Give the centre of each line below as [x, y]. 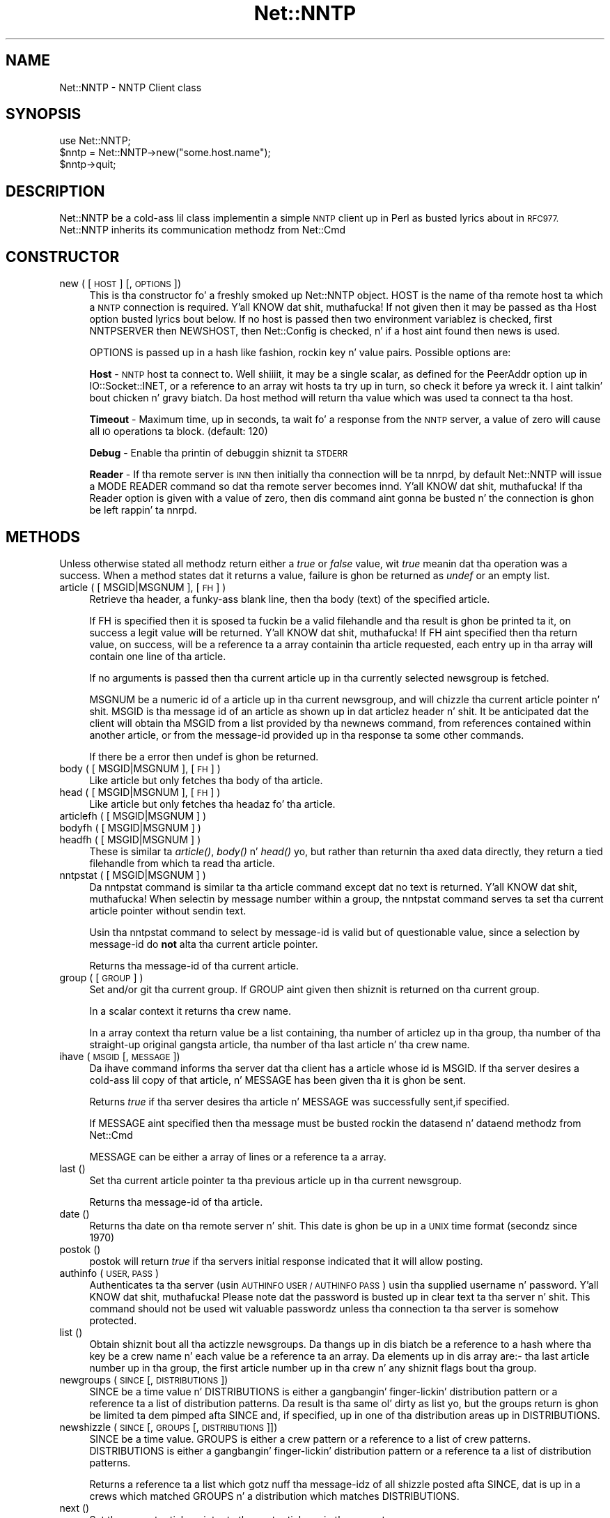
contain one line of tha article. [158, 656]
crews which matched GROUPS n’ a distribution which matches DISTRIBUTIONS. [274, 1496]
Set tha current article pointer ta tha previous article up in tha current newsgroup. [276, 1180]
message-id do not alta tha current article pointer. [204, 944]
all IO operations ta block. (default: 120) [179, 431]
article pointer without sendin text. [168, 910]
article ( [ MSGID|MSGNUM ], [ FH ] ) [143, 587]
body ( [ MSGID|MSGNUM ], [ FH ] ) [140, 768]
